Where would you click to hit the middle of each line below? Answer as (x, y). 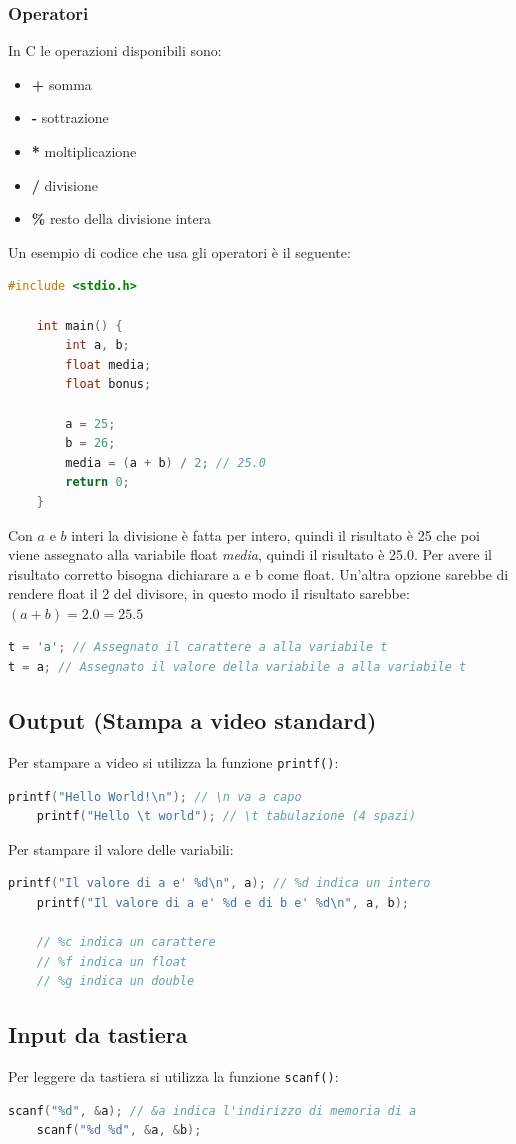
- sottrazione (70, 117)
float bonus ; (108, 384)
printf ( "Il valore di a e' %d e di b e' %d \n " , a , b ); (222, 902)
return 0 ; (97, 482)
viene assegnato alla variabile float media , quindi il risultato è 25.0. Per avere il (250, 554)
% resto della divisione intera (121, 218)
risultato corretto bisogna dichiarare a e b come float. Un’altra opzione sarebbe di (258, 573)
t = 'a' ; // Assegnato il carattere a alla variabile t (198, 647)
